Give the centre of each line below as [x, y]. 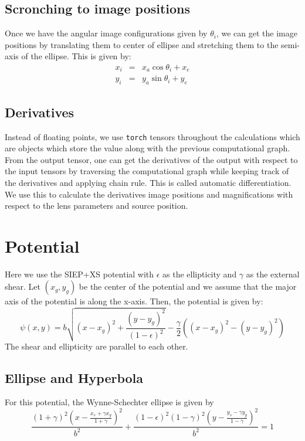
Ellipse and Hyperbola [74, 377]
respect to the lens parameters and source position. [96, 206]
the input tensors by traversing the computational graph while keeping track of [147, 171]
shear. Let [23, 286]
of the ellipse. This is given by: [76, 56]
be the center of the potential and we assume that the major [188, 286]
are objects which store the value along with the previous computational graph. [148, 148]
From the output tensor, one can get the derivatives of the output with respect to [151, 159]
